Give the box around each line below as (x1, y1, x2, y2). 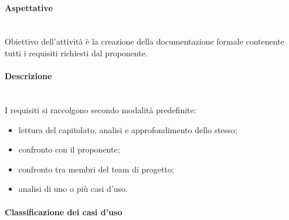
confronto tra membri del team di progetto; (18, 163, 174, 175)
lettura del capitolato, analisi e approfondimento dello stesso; (18, 123, 237, 136)
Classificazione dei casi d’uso (5, 205, 123, 218)
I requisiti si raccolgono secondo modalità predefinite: (5, 103, 196, 116)
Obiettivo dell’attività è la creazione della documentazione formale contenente (5, 35, 284, 48)
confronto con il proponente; (18, 143, 120, 155)
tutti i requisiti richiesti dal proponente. (5, 46, 148, 59)
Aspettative (5, 1, 53, 13)
